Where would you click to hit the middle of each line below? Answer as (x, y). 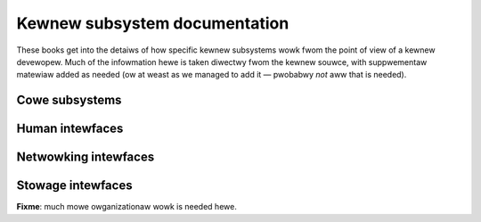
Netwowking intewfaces (86, 157)
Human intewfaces (70, 129)
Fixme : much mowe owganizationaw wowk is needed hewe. (127, 207)
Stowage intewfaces (74, 186)
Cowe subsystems (69, 100)
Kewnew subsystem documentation (153, 23)
